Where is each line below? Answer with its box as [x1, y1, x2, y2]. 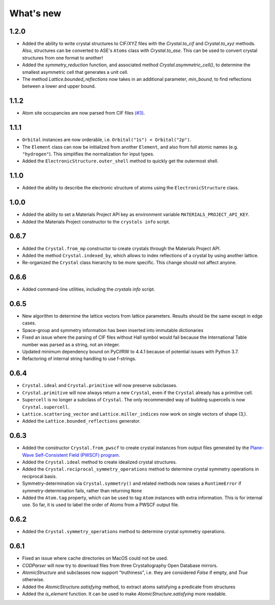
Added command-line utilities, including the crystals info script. [22, 286, 155, 292]
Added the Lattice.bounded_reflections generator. [22, 418, 141, 424]
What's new [9, 8, 62, 19]
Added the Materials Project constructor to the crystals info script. [22, 218, 171, 225]
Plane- [250, 445, 264, 451]
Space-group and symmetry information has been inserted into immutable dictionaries [22, 327, 204, 333]
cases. [22, 320, 36, 326]
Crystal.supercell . [22, 404, 70, 410]
